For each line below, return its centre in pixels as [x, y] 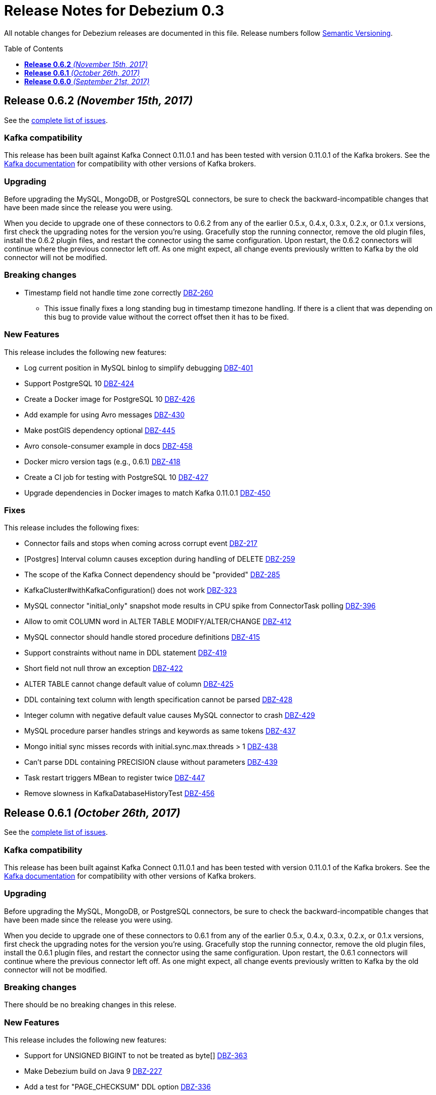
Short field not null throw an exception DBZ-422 [104, 668]
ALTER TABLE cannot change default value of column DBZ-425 [129, 684]
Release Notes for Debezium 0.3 [114, 11]
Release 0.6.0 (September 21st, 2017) [87, 81]
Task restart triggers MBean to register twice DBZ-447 [115, 778]
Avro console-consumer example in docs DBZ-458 [108, 446]
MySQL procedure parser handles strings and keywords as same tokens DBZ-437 [160, 731]
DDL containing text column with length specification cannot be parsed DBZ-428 [159, 700]
